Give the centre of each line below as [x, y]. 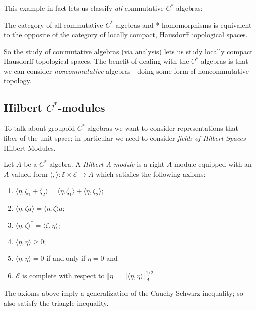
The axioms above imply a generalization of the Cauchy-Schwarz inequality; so [124, 293]
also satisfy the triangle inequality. [56, 302]
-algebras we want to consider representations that [161, 128]
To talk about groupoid [40, 128]
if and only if [66, 258]
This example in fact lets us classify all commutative [84, 8]
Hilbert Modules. [30, 147]
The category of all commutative [54, 25]
